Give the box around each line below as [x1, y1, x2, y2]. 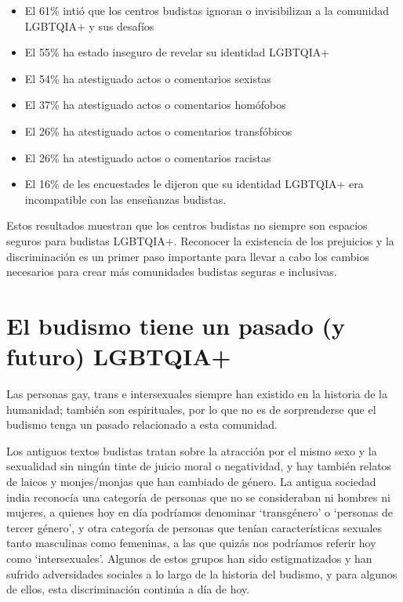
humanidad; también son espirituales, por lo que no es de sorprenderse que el [6, 401, 376, 417]
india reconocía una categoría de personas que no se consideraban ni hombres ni [6, 488, 390, 505]
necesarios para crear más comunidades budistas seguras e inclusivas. [6, 263, 337, 280]
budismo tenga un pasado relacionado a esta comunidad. [6, 416, 278, 433]
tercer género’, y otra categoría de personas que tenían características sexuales [6, 519, 383, 535]
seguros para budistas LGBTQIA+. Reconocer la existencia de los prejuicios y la [6, 232, 394, 248]
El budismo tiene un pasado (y [6, 309, 346, 341]
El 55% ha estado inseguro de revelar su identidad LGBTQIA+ [24, 44, 330, 60]
